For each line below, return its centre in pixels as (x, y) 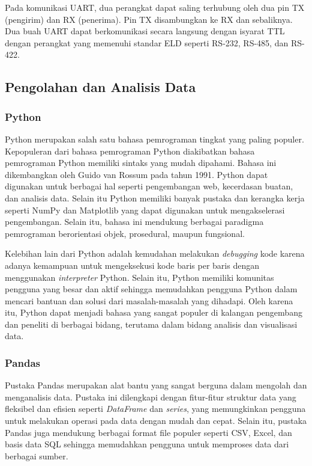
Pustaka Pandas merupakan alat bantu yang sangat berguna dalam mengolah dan (156, 385)
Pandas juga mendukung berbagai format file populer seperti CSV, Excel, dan (148, 432)
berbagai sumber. (37, 455)
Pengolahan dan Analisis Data (100, 87)
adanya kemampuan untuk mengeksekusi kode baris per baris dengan (132, 265)
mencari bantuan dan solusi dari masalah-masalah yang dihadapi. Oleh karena (149, 300)
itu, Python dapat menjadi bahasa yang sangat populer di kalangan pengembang (154, 312)
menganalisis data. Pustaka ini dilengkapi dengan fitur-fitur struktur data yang (151, 397)
